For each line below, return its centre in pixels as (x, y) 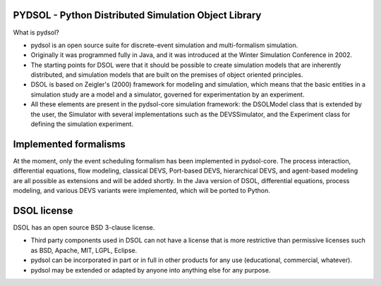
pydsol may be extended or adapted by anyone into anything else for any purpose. (151, 270)
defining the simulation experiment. (82, 124)
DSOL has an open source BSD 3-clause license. (84, 228)
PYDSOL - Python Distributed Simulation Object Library (137, 15)
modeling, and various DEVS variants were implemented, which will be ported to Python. (142, 191)
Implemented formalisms (69, 144)
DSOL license (43, 210)
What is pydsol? (36, 32)
